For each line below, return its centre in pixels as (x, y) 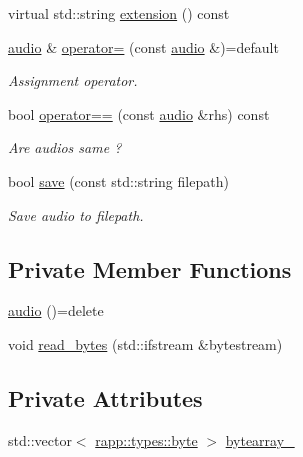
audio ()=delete (56, 310)
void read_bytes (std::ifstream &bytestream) (145, 343)
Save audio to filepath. (76, 214)
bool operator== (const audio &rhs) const (139, 113)
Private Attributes (105, 397)
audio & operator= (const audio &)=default (143, 46)
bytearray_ (260, 439)
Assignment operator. (73, 80)
